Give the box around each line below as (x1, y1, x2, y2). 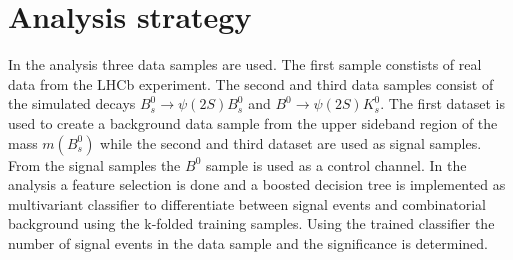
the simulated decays (8, 93, 136, 114)
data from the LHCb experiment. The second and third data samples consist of (8, 73, 494, 94)
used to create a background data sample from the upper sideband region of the (8, 112, 498, 133)
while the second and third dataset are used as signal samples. (100, 132, 482, 153)
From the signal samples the (8, 154, 181, 175)
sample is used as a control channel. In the (206, 154, 467, 175)
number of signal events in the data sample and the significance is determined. (8, 232, 488, 253)
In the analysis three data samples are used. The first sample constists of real (8, 54, 482, 75)
